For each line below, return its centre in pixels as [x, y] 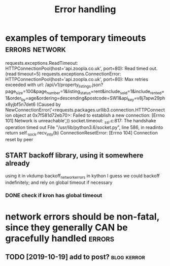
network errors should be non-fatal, [82, 216]
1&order [13, 98]
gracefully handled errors [60, 238]
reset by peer [19, 139]
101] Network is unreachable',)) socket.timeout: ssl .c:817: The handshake [81, 122]
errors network [36, 49]
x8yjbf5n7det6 [21, 104]
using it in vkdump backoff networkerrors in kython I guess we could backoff [82, 176]
